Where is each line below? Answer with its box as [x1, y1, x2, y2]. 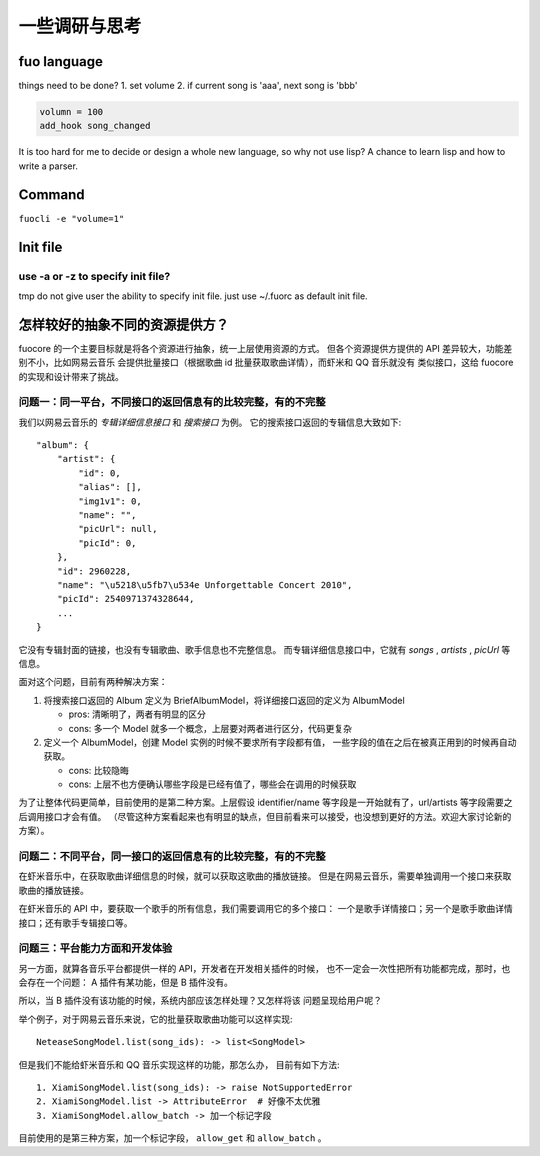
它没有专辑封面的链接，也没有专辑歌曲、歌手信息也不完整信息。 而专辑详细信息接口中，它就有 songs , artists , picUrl [18, 643, 500, 655]
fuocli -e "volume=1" [18, 213, 125, 224]
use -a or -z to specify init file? [18, 269, 171, 283]
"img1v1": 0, [78, 495, 142, 507]
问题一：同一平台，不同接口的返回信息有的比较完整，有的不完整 [18, 395, 326, 409]
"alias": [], [78, 481, 142, 493]
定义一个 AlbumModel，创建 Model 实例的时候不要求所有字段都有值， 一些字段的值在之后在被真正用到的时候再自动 [43, 736, 517, 748]
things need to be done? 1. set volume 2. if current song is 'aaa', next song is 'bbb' [18, 80, 358, 92]
